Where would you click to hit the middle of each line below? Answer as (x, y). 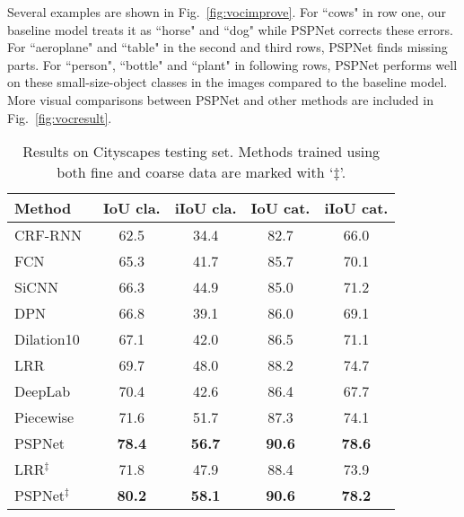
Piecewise (44, 417)
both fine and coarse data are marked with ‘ (195, 172)
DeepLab (43, 391)
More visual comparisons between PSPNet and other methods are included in (220, 99)
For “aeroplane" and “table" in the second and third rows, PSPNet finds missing (228, 47)
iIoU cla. (206, 208)
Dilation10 (47, 339)
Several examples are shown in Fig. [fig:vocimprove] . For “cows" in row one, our (227, 12)
